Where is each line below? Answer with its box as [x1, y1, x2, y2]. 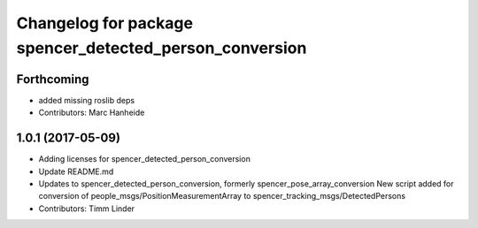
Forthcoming [16, 72, 89, 87]
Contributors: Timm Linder [38, 203, 135, 214]
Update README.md [38, 166, 114, 177]
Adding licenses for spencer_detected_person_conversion [38, 154, 251, 164]
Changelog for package [16, 13, 194, 33]
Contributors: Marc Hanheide [38, 107, 145, 118]
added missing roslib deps [38, 95, 135, 105]
